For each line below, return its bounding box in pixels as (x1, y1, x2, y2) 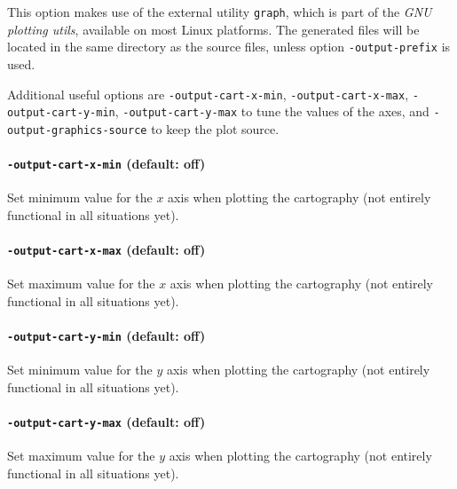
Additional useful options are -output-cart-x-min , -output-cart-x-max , (7, 84, 409, 103)
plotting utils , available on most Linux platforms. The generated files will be (7, 20, 420, 38)
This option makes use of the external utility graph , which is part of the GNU (7, 3, 432, 20)
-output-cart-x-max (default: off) (7, 241, 206, 259)
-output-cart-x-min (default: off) (7, 154, 206, 173)
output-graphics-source (7, 123, 147, 137)
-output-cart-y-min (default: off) (7, 327, 206, 345)
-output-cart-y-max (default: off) (7, 413, 206, 431)
